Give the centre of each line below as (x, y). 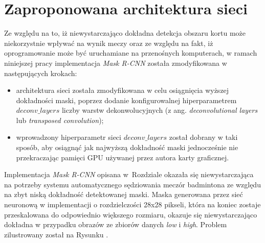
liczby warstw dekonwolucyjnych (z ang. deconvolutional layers (160, 110)
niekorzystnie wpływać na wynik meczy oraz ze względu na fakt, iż (109, 43)
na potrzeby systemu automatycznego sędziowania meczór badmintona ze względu (132, 184)
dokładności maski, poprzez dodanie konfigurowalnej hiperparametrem (126, 100)
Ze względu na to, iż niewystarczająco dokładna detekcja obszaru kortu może (125, 33)
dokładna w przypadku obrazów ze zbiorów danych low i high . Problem (116, 224)
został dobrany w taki (203, 137)
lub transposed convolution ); (60, 120)
